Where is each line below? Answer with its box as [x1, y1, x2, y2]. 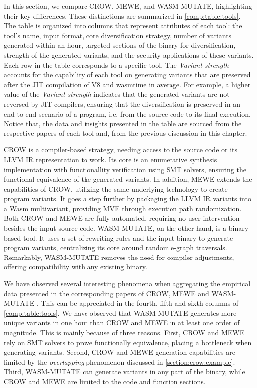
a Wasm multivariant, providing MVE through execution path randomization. [4, 203, 242, 213]
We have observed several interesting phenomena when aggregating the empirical [4, 278, 251, 289]
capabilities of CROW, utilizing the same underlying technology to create [4, 183, 228, 194]
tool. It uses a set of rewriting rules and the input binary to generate [23, 232, 233, 243]
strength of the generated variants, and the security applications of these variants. [4, 49, 254, 60]
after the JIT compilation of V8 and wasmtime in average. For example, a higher [4, 79, 251, 89]
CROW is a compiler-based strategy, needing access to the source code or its [4, 144, 238, 155]
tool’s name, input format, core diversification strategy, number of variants [4, 30, 232, 40]
